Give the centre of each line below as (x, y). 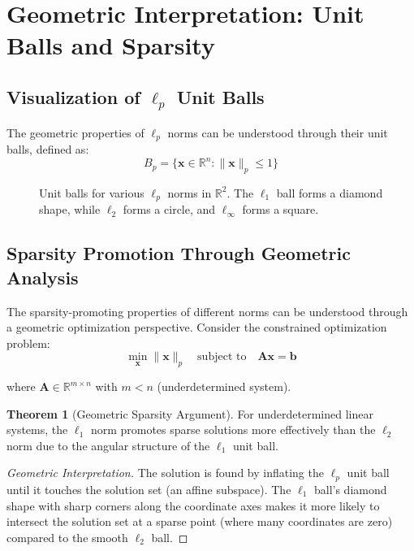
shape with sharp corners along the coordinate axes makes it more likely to (193, 505)
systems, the (37, 430)
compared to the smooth (67, 537)
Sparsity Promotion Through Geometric (179, 253)
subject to (222, 357)
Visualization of (73, 96)
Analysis (43, 277)
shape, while (70, 209)
